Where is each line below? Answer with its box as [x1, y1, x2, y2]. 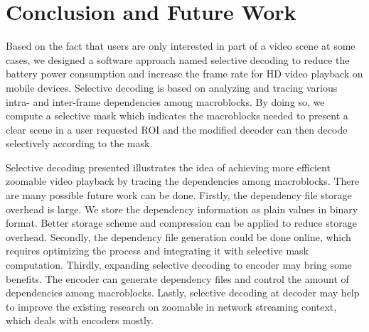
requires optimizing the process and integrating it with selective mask [6, 243, 309, 258]
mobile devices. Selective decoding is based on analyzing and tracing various [6, 80, 338, 95]
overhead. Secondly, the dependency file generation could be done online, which [6, 229, 351, 244]
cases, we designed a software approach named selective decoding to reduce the [6, 52, 350, 67]
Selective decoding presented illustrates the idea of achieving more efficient [6, 159, 331, 174]
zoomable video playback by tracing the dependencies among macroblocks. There [6, 173, 360, 188]
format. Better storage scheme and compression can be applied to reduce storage [6, 215, 357, 230]
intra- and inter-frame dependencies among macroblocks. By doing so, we [6, 94, 325, 109]
